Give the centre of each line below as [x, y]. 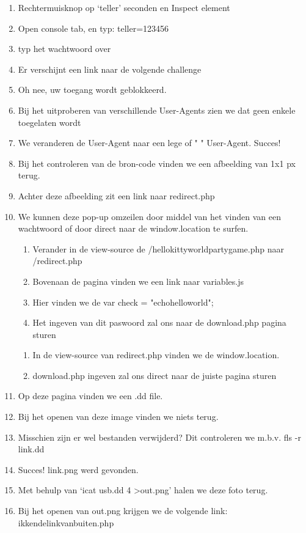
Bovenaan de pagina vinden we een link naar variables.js [138, 281]
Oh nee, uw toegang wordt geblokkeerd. [92, 90]
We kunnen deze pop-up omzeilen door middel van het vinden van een [149, 216]
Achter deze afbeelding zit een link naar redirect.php [116, 195]
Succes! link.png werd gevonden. [78, 469]
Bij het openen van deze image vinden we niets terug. [118, 417]
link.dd [31, 449]
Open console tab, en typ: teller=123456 [93, 28]
